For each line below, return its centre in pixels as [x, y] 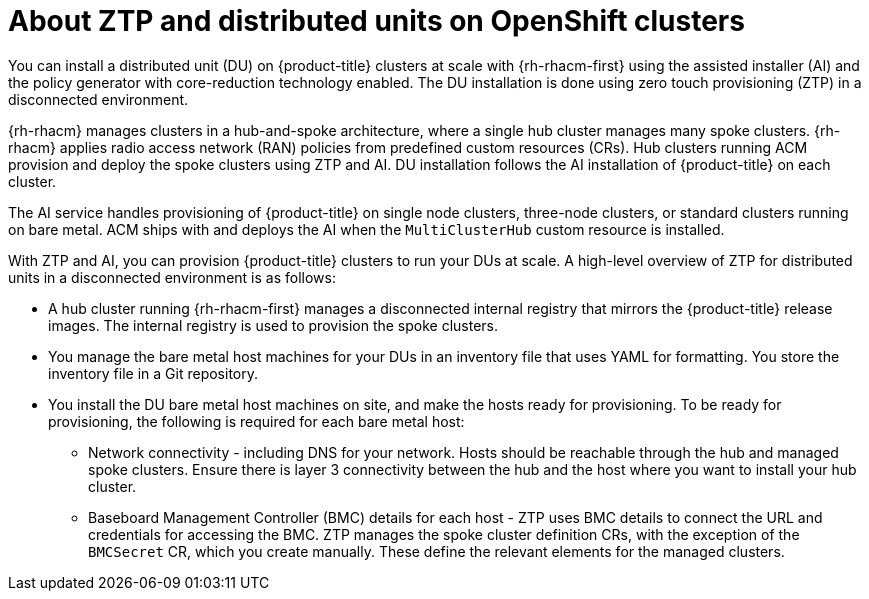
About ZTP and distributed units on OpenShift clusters [376, 21]
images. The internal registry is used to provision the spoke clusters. [273, 325]
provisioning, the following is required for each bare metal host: [256, 421]
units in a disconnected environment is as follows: [172, 277]
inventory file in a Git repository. [153, 373]
